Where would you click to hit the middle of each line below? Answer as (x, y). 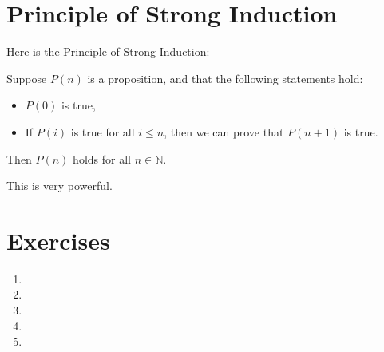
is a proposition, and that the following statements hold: (225, 78)
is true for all (103, 131)
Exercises (58, 240)
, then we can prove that (224, 131)
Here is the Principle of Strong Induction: (108, 51)
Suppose (27, 78)
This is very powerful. (59, 186)
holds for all (102, 158)
